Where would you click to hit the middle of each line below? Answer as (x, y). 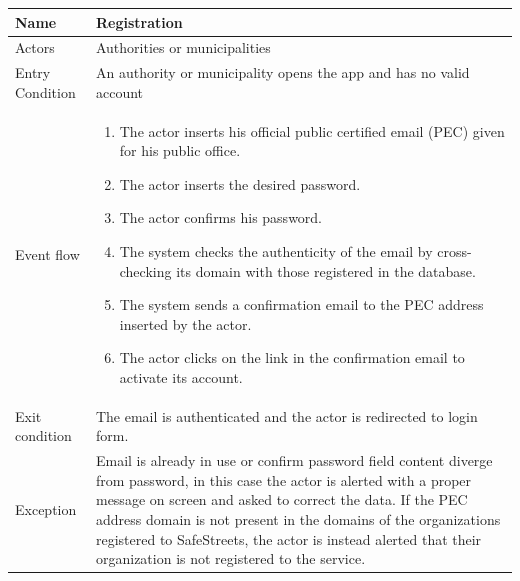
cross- (454, 251)
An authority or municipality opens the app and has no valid (282, 72)
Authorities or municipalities (183, 47)
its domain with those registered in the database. (326, 270)
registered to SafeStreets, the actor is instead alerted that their (288, 538)
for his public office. (180, 150)
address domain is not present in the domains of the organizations (298, 519)
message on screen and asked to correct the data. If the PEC (281, 499)
